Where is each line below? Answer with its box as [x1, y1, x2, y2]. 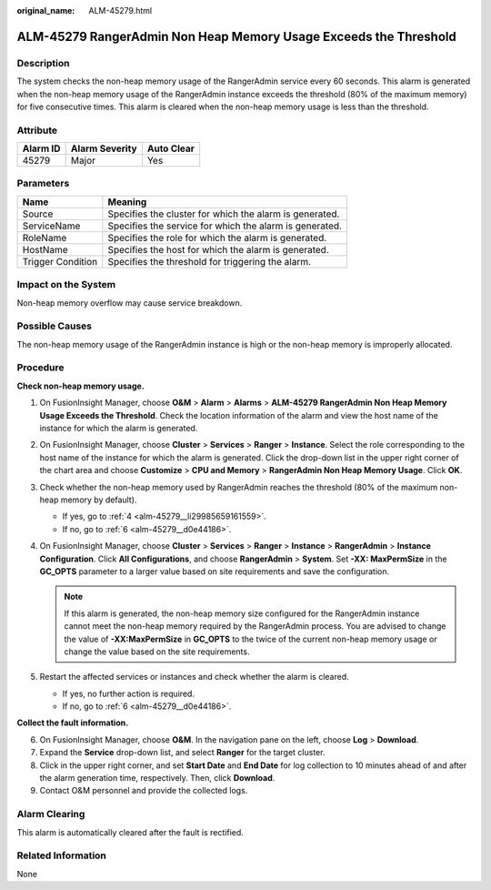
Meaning [107, 196, 147, 208]
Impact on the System [16, 278, 116, 291]
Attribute [16, 124, 58, 137]
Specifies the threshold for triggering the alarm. [107, 255, 312, 268]
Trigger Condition [22, 255, 98, 268]
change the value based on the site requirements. [64, 646, 250, 657]
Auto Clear [146, 142, 195, 155]
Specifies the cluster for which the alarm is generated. [107, 207, 340, 220]
